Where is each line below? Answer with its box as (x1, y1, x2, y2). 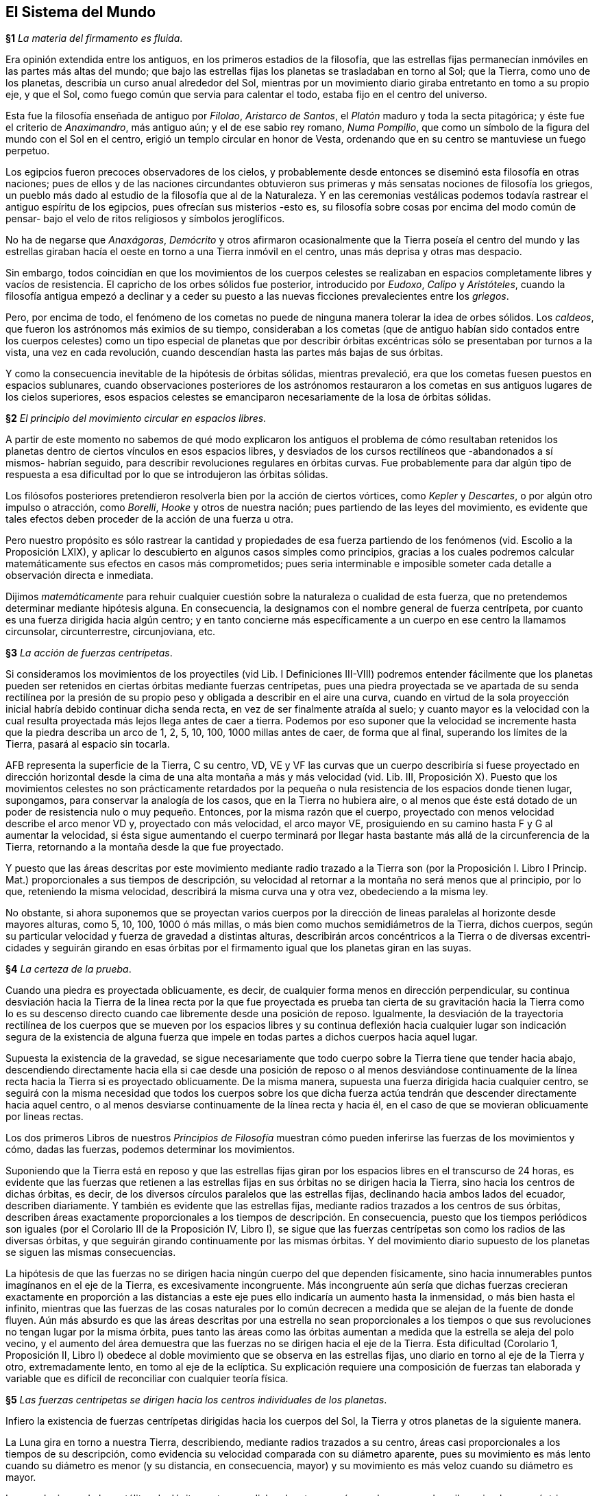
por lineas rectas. (5, 1111, 84, 1123)
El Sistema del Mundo (5, 3, 156, 21)
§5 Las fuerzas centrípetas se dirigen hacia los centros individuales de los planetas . (5, 1394, 387, 1406)
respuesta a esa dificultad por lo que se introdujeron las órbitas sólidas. (5, 468, 328, 481)
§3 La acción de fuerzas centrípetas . (5, 647, 173, 659)
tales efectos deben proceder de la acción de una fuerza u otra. (5, 513, 293, 525)
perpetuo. (5, 145, 50, 157)
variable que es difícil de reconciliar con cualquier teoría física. (5, 1373, 289, 1385)
